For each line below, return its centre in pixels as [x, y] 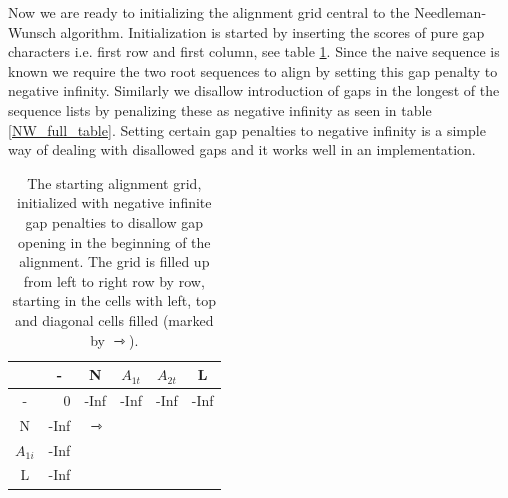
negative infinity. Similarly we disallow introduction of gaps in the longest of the [254, 90]
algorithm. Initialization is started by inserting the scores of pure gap [272, 31]
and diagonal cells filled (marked [114, 319]
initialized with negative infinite [114, 202]
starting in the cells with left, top [114, 300]
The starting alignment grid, [114, 182]
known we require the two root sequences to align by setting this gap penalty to [253, 70]
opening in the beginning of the [114, 241]
